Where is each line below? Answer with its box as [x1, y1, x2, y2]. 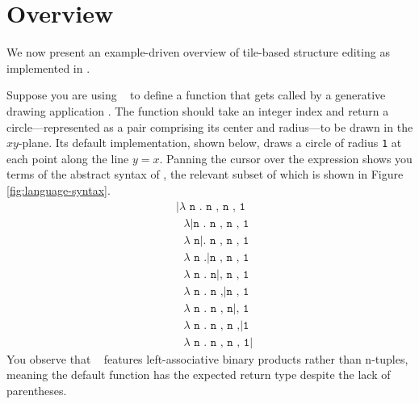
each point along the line [6, 149, 129, 166]
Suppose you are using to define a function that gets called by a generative [6, 86, 386, 103]
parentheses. [6, 382, 67, 398]
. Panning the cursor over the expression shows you [159, 149, 413, 166]
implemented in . [6, 59, 90, 76]
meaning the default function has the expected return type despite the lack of [6, 366, 391, 383]
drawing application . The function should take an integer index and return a [6, 102, 389, 119]
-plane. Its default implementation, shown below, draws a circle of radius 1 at [18, 134, 402, 151]
